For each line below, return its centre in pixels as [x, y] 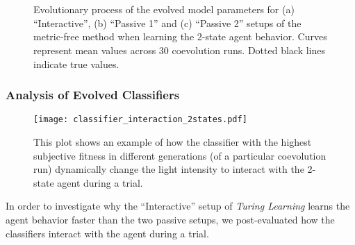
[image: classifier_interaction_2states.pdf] [140, 120]
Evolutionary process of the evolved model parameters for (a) [164, 9]
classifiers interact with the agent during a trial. [107, 233]
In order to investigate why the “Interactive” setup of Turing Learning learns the [178, 206]
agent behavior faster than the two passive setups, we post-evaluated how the [170, 219]
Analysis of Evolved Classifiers [93, 95]
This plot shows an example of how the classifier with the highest [173, 142]
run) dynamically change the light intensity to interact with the [169, 169]
